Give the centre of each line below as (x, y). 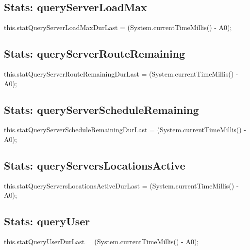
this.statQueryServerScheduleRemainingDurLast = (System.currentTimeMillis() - (125, 130)
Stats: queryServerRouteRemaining (95, 54)
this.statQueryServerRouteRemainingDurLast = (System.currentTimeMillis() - (121, 74)
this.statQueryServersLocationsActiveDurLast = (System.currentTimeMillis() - (121, 185)
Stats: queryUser (47, 221)
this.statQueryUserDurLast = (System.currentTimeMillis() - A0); (101, 242)
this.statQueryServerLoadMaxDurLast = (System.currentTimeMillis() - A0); (118, 27)
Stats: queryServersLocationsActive (95, 165)
